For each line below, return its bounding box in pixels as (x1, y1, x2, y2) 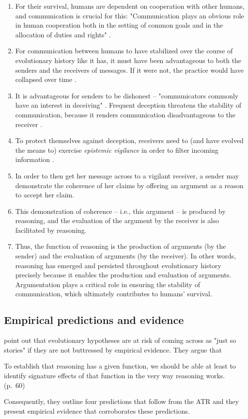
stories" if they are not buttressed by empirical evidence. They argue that (4, 344, 222, 355)
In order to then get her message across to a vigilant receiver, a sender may (15, 170, 239, 180)
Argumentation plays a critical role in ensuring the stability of (15, 279, 200, 289)
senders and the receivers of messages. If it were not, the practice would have (15, 64, 244, 75)
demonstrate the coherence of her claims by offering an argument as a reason (15, 180, 244, 190)
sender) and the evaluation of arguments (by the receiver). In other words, (15, 251, 236, 261)
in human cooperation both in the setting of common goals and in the (15, 20, 223, 30)
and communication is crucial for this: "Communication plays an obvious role (15, 10, 244, 20)
